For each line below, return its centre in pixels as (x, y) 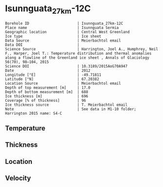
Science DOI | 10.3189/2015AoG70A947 (66, 66)
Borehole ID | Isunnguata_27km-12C (64, 23)
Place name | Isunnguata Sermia (62, 27)
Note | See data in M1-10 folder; (71, 109)
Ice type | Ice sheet (53, 36)
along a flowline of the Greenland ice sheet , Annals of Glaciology (77, 58)
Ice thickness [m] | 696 (47, 96)
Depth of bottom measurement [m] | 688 (47, 92)
